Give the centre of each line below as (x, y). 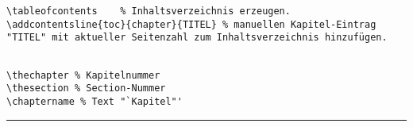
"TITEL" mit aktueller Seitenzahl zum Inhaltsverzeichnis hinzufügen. (197, 38)
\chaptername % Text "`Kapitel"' (95, 101)
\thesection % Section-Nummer (86, 89)
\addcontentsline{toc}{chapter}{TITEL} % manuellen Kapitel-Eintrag (191, 24)
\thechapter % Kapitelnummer (83, 75)
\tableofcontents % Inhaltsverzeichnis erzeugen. (149, 11)
